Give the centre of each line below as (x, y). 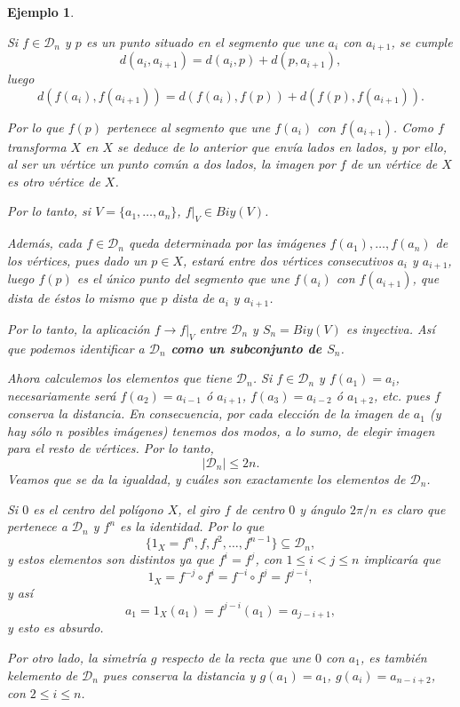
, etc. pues (401, 395)
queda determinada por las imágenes (227, 243)
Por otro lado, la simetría (77, 657)
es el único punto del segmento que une (183, 278)
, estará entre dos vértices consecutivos (288, 260)
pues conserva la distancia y (179, 675)
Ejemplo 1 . (41, 12)
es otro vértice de (54, 181)
